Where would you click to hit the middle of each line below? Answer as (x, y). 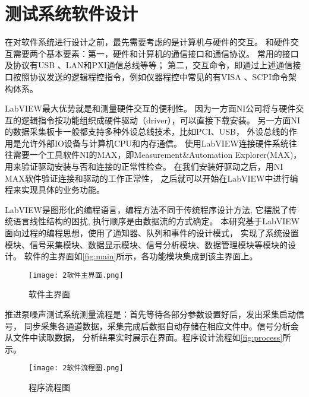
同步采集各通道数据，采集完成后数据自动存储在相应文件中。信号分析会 (161, 325)
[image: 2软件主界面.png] (76, 275)
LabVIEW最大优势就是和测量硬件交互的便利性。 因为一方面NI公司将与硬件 (150, 108)
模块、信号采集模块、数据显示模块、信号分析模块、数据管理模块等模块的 (146, 244)
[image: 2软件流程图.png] (76, 368)
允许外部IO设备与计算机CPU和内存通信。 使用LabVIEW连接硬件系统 (155, 143)
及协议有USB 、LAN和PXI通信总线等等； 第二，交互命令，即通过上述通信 (149, 65)
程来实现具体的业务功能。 (55, 190)
